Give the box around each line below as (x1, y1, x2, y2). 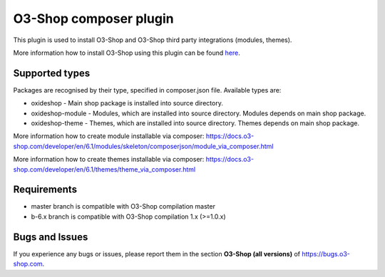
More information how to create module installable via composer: (13, 132, 205, 140)
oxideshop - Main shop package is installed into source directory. (31, 99, 224, 108)
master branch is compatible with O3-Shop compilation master (31, 202, 215, 211)
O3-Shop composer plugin (13, 11, 174, 26)
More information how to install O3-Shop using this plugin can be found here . (13, 48, 240, 57)
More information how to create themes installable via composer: (13, 155, 205, 164)
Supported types (13, 67, 91, 79)
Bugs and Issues (13, 231, 88, 243)
